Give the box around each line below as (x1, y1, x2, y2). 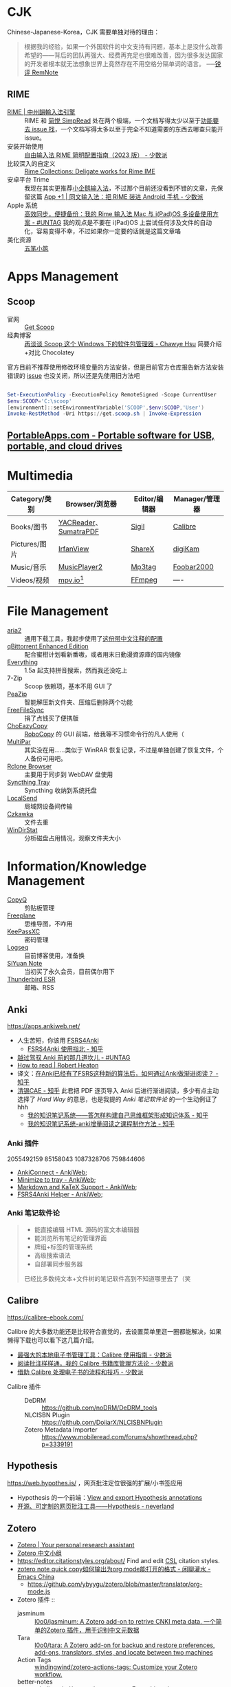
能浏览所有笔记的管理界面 (34, 1233, 107, 1242)
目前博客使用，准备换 (24, 951, 85, 960)
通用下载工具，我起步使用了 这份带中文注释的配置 (24, 634, 163, 642)
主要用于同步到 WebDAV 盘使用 (24, 770, 113, 778)
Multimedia (7, 467, 74, 483)
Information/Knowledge (7, 858, 147, 874)
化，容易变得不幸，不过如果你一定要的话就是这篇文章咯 (24, 226, 181, 235)
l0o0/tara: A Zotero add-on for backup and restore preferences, (34, 1641, 215, 1649)
